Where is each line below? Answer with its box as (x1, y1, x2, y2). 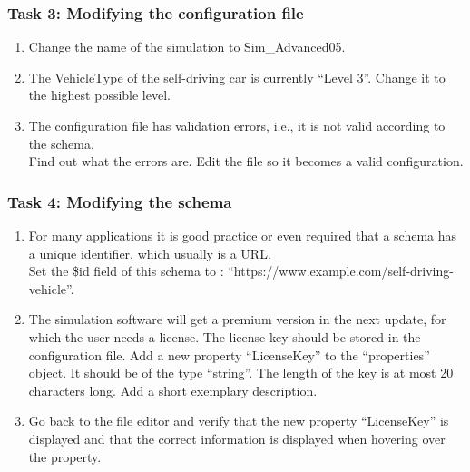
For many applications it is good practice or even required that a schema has (28, 226, 457, 244)
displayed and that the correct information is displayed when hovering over (28, 428, 446, 447)
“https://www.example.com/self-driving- (228, 261, 454, 280)
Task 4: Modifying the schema (7, 190, 232, 212)
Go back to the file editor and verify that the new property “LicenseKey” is (28, 411, 449, 430)
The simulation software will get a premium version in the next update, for (28, 310, 446, 329)
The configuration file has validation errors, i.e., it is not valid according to (28, 116, 446, 134)
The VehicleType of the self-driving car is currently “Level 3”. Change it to (28, 67, 446, 86)
